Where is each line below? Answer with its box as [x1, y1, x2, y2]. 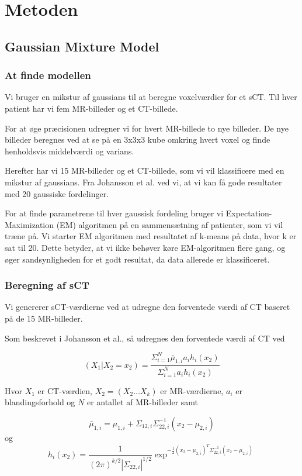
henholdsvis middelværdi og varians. [5, 144, 134, 157]
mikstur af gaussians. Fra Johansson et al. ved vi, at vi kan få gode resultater [5, 175, 282, 188]
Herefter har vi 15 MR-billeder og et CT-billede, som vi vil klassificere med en [5, 164, 284, 177]
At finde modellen [5, 68, 91, 82]
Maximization [5, 218, 54, 230]
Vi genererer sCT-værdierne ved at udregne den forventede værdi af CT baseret [5, 301, 290, 313]
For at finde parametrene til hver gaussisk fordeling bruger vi [5, 207, 224, 219]
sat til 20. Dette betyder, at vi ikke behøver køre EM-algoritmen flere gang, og [5, 241, 286, 253]
